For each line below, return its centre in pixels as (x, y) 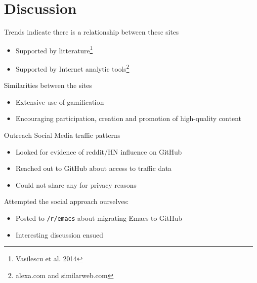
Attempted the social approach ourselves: (66, 201)
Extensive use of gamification (60, 101)
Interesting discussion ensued (59, 234)
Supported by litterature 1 (54, 49)
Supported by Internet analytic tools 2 (72, 68)
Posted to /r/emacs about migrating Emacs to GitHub (99, 218)
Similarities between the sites (48, 85)
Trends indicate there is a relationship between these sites (91, 32)
